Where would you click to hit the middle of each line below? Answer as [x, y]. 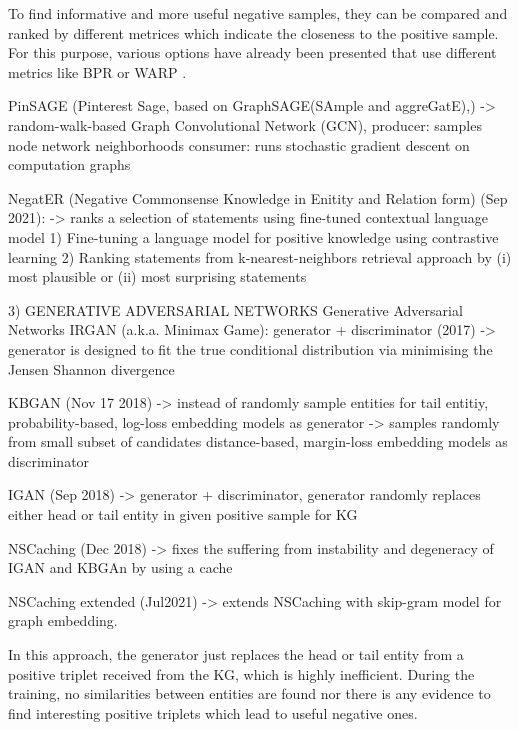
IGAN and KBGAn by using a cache [120, 567]
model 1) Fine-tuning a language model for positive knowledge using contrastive [253, 236]
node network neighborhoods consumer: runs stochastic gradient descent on [239, 144]
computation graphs [69, 164]
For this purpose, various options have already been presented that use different [252, 52]
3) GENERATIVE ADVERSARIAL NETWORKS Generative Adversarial [235, 309]
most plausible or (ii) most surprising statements [157, 276]
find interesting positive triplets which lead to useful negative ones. [213, 712]
